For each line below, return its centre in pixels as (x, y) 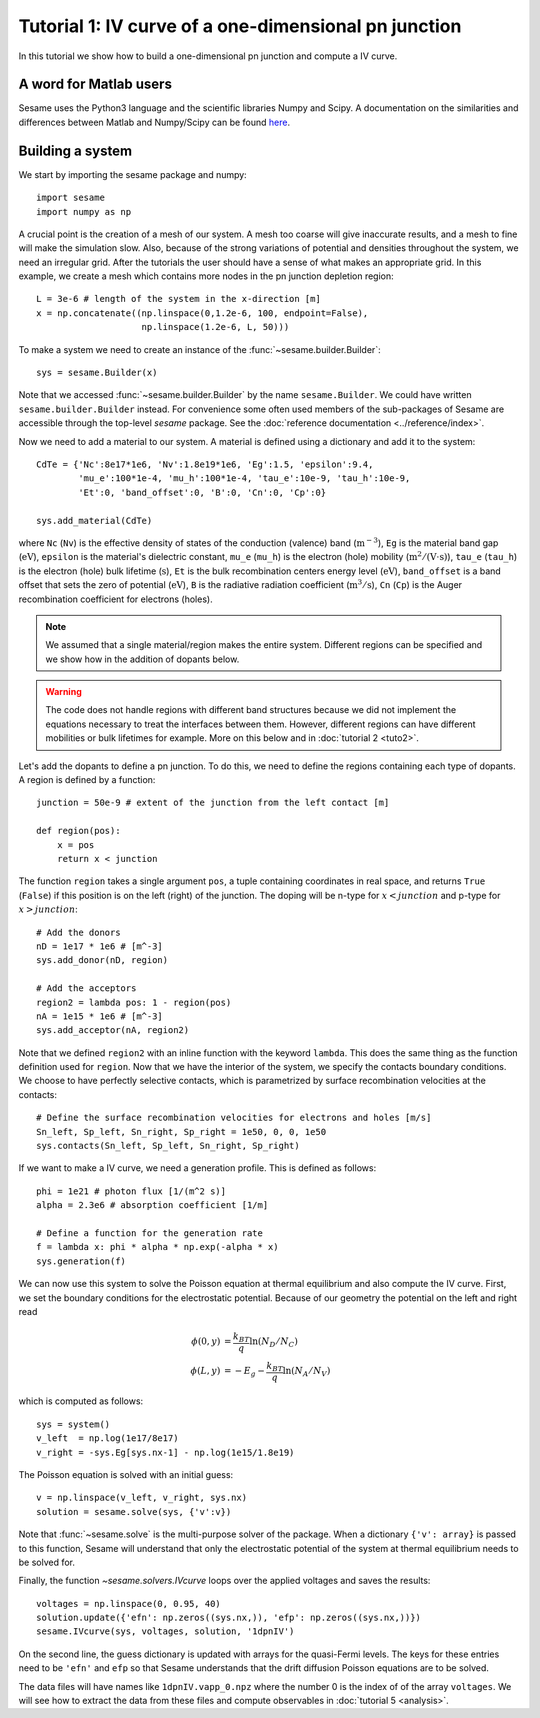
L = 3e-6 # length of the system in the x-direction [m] (179, 299)
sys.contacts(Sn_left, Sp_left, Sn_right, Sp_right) (168, 1146)
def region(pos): (78, 831)
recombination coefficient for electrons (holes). (116, 599)
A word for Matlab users (95, 84)
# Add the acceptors (86, 988)
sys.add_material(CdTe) (94, 520)
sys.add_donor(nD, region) (102, 960)
